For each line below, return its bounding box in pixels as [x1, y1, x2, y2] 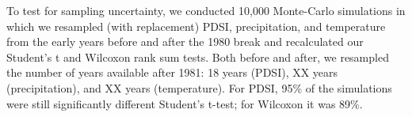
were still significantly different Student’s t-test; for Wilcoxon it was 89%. [6, 95, 363, 111]
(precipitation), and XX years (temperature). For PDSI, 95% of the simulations [6, 79, 392, 96]
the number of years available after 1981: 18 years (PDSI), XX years [6, 64, 338, 81]
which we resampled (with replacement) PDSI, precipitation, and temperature [6, 17, 386, 34]
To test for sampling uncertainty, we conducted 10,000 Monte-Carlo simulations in [6, 2, 406, 18]
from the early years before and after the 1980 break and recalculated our [6, 33, 364, 50]
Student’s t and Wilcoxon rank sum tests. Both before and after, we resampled [6, 48, 389, 65]
